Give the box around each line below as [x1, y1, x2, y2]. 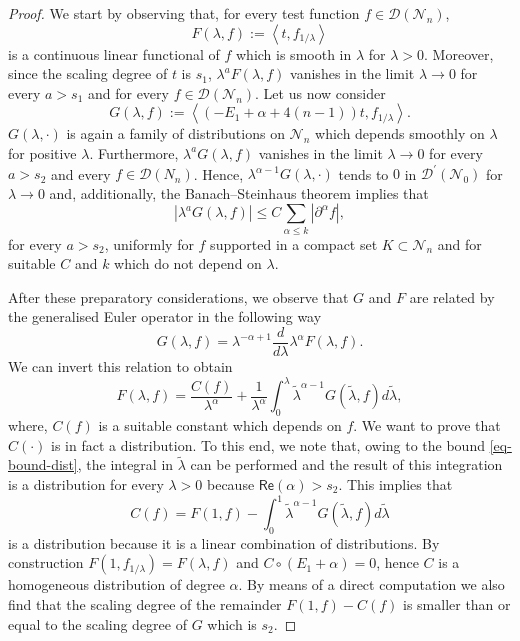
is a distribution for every [8, 473, 164, 494]
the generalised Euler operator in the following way [8, 306, 322, 327]
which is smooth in [235, 43, 352, 64]
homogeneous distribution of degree [8, 574, 225, 595]
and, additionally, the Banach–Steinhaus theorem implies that [49, 182, 429, 203]
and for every [87, 82, 169, 103]
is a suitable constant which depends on [98, 414, 342, 435]
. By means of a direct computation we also [238, 574, 505, 595]
